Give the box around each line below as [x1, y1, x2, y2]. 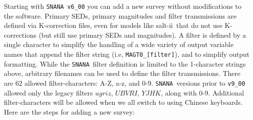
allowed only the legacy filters [4, 87, 93, 97]
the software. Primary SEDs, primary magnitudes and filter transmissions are [4, 10, 237, 21]
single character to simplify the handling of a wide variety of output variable [4, 39, 234, 49]
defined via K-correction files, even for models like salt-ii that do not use [4, 20, 223, 30]
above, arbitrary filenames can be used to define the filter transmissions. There [4, 68, 241, 78]
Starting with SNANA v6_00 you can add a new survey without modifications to [4, 1, 242, 11]
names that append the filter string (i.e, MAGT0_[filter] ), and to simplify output [4, 49, 250, 59]
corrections [4, 29, 37, 40]
